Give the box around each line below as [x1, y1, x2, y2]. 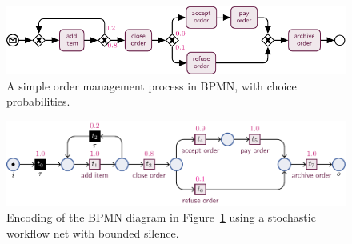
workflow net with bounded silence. [6, 224, 179, 241]
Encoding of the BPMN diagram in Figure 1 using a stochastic [6, 209, 316, 226]
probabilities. [6, 93, 70, 110]
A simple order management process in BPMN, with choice [6, 77, 297, 94]
